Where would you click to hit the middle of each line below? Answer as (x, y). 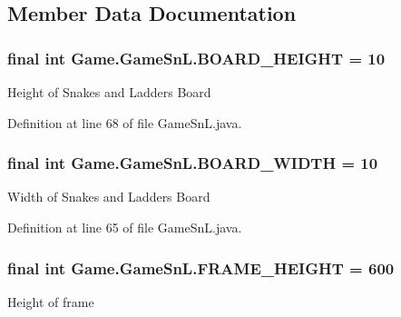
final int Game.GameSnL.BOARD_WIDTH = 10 (193, 163)
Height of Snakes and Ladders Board (109, 92)
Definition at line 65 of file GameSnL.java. (125, 227)
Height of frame (51, 301)
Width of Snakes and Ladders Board (109, 197)
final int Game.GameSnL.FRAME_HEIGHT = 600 (201, 267)
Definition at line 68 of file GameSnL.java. (125, 122)
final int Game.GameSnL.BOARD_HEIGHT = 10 (196, 58)
